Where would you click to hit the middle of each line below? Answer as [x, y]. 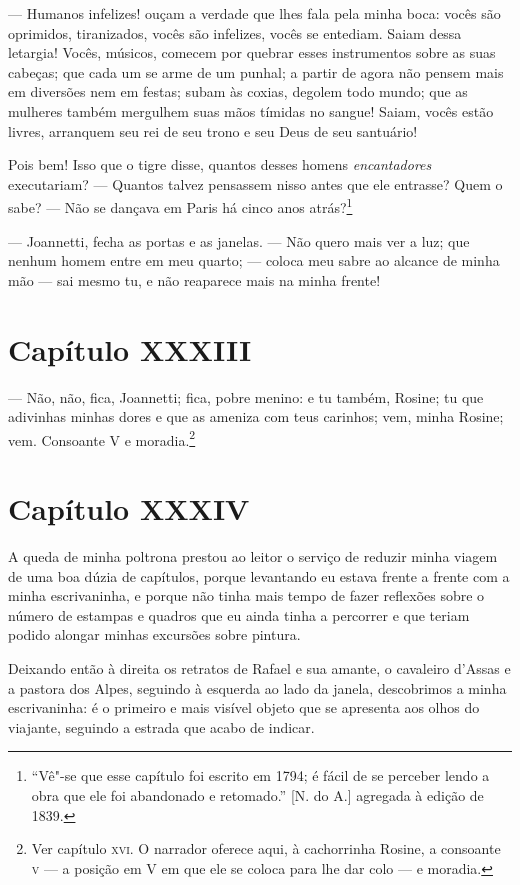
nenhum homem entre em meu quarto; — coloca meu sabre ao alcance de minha [254, 260]
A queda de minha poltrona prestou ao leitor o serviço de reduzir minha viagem [253, 556]
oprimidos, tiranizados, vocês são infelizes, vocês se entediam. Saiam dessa [235, 32]
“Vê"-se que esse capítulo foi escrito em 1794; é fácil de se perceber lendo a [260, 775]
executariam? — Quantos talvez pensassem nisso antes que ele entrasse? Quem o [255, 183]
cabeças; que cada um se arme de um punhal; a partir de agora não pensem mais [256, 71]
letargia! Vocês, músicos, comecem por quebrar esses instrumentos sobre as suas [252, 52]
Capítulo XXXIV [129, 508]
